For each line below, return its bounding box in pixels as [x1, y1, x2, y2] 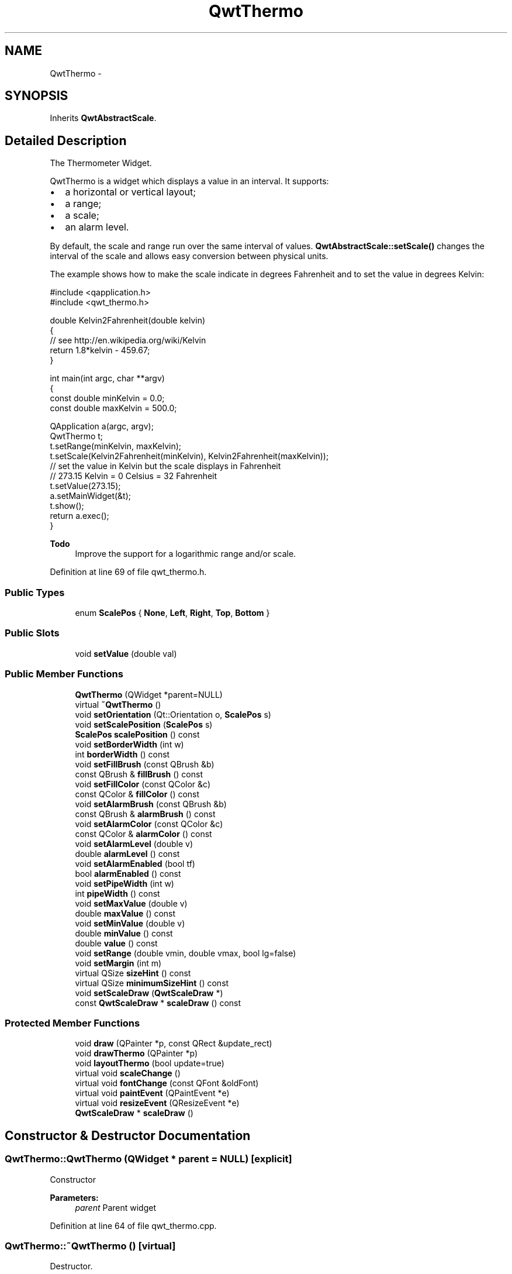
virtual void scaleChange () [75, 1068, 181, 1079]
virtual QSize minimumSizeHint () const [75, 977, 229, 988]
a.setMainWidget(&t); [50, 491, 131, 501]
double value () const [75, 938, 158, 948]
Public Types [5, 586, 65, 598]
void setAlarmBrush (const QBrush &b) [75, 798, 227, 809]
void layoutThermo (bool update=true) [75, 1058, 224, 1069]
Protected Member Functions [5, 1017, 140, 1029]
